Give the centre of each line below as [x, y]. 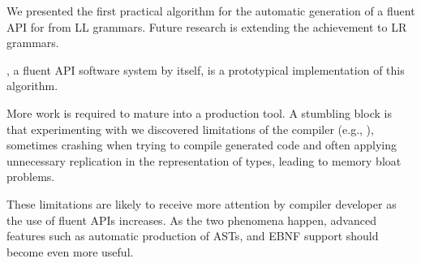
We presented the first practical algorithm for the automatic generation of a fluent [211, 11]
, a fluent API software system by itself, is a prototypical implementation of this [206, 69]
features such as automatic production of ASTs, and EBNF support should [193, 236]
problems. [31, 177]
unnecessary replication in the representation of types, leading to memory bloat [204, 160]
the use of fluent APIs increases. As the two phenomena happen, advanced [191, 220]
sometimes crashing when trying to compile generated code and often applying [202, 145]
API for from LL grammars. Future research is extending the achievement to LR [207, 26]
